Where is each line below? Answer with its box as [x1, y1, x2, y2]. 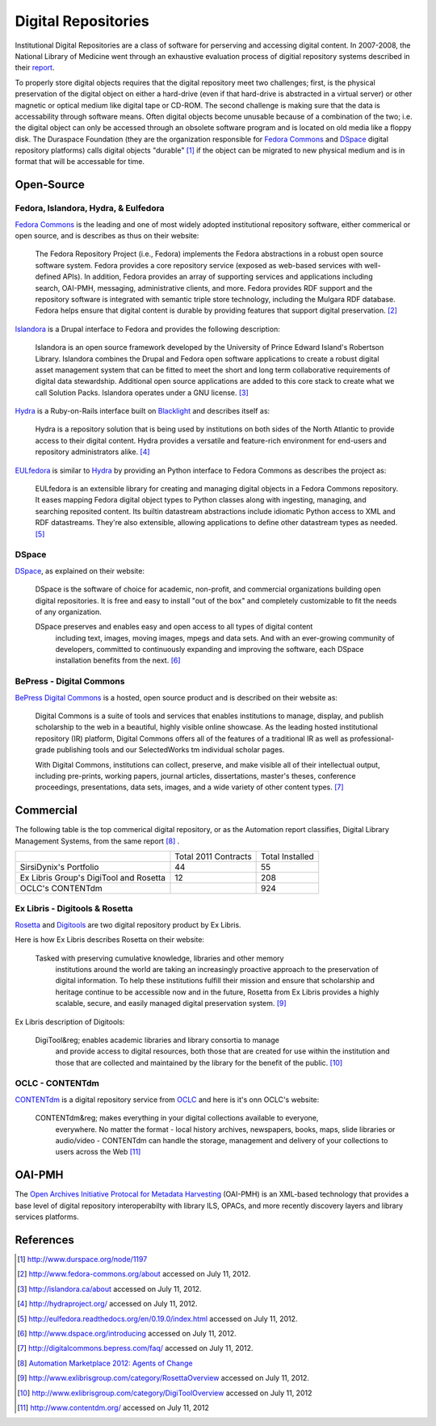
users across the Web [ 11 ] [55, 1147, 141, 1157]
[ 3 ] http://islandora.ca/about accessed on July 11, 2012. [17, 1284, 202, 1293]
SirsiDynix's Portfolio [19, 861, 99, 873]
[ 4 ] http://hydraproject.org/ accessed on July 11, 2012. [17, 1299, 198, 1309]
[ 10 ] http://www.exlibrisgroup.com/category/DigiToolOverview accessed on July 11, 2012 [17, 1388, 312, 1398]
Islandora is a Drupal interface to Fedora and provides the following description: [15, 324, 280, 334]
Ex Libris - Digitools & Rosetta [15, 903, 133, 915]
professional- [350, 734, 395, 743]
